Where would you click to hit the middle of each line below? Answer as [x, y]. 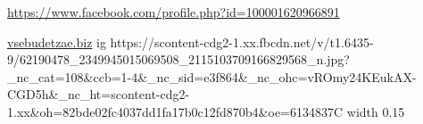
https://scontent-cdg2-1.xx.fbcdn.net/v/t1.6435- [242, 41]
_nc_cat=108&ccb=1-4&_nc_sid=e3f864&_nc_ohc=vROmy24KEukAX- [212, 76]
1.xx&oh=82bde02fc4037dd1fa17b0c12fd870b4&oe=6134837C [175, 111]
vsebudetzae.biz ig [57, 41]
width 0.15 [376, 111]
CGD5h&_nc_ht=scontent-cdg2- [99, 94]
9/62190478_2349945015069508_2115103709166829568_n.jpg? [178, 59]
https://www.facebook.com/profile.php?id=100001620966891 [174, 12]
